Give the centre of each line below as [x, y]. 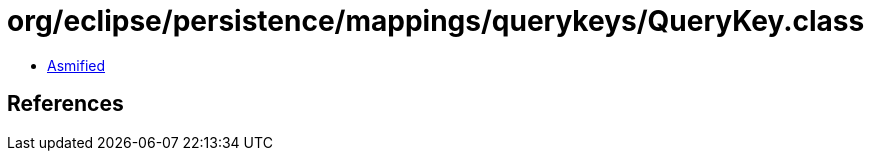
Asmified [76, 65]
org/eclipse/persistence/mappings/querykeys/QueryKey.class [436, 21]
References [65, 104]
